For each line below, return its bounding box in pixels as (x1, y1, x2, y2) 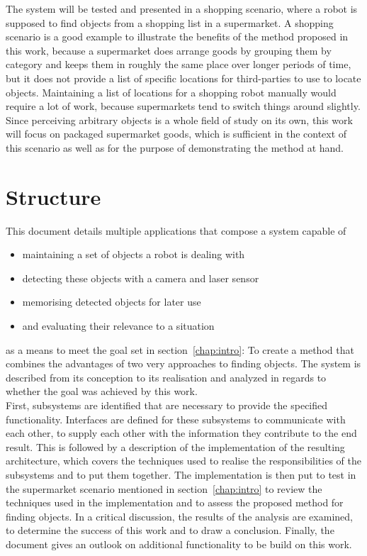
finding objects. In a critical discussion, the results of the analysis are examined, (6, 508, 353, 523)
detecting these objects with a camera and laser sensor (22, 270, 259, 285)
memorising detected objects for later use (22, 294, 201, 309)
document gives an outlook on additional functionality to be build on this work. (6, 536, 352, 551)
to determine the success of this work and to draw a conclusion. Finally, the (6, 523, 334, 538)
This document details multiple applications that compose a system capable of (6, 223, 346, 238)
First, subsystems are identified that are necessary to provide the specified (6, 398, 328, 412)
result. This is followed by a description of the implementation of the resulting (6, 439, 345, 454)
